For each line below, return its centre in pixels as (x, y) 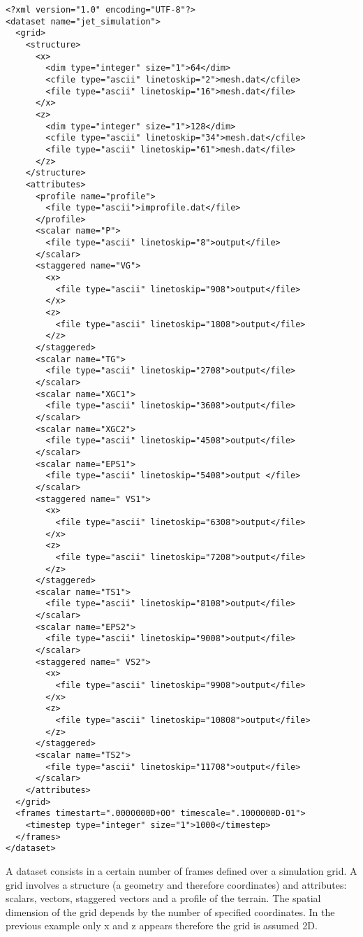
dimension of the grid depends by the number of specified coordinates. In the (170, 911)
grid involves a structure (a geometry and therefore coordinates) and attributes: (176, 884)
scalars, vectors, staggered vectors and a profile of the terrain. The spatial (163, 898)
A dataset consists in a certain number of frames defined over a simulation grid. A (181, 870)
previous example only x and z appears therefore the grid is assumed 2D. (162, 925)
